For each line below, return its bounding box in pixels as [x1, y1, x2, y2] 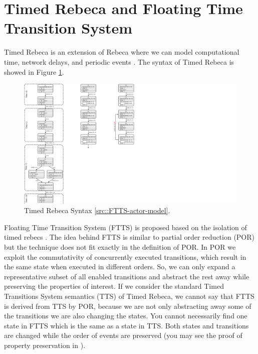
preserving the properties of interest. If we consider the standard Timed [4, 281, 224, 291]
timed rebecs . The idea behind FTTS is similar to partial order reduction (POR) [4, 232, 255, 242]
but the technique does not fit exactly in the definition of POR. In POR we [4, 241, 236, 252]
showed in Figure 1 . [4, 66, 64, 77]
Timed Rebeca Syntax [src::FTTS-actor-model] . [24, 205, 170, 216]
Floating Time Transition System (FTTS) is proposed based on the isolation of [4, 222, 247, 232]
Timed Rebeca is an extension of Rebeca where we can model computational [4, 47, 239, 57]
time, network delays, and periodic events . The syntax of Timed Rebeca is [4, 56, 234, 67]
